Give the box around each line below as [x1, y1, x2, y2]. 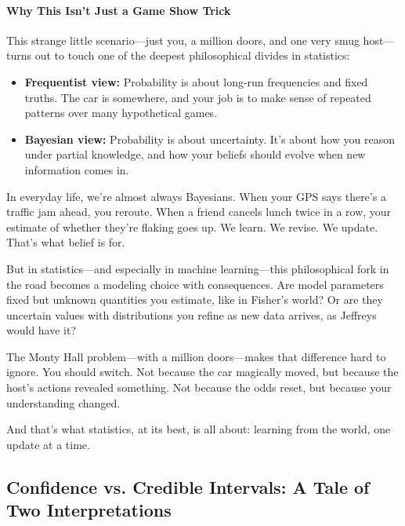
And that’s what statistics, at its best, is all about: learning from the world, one [6, 421, 391, 437]
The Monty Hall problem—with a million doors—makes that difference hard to [6, 348, 386, 364]
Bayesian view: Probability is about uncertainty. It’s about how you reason [24, 130, 395, 147]
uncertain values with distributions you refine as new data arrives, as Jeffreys [6, 306, 377, 323]
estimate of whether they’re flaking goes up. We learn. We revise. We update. [6, 218, 378, 235]
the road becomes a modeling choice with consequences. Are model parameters [6, 276, 384, 292]
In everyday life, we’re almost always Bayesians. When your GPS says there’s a [6, 188, 386, 204]
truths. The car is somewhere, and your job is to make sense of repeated [24, 89, 371, 105]
